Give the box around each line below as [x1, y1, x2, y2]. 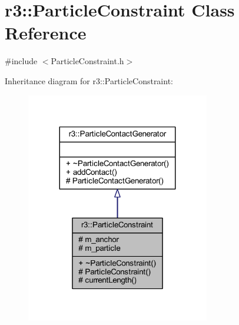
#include [5, 55, 38, 67]
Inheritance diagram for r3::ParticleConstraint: [5, 74, 173, 87]
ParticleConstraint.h [51, 55, 124, 67]
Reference [5, 21, 87, 45]
